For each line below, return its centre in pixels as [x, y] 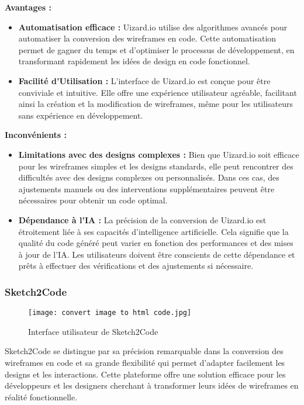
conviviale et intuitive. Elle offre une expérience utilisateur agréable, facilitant [158, 92]
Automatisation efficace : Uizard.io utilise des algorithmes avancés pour [153, 27]
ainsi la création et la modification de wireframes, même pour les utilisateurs [156, 104]
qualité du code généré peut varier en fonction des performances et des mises [156, 243]
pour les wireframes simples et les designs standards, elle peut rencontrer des [156, 166]
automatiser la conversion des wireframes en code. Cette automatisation [147, 38]
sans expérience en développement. [81, 115]
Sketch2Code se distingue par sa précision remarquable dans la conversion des [144, 351]
